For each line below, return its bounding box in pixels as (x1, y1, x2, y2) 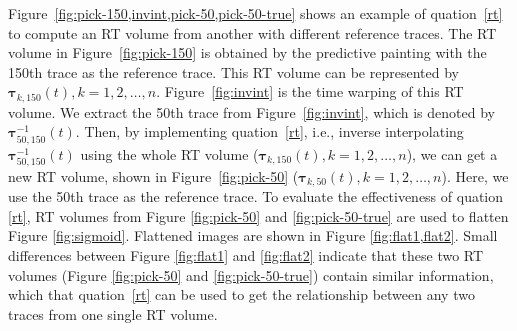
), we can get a (406, 143, 498, 164)
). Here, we (441, 165, 509, 186)
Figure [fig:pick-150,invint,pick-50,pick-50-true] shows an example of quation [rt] (8, 3, 503, 23)
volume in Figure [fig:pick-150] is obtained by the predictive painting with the (8, 42, 487, 63)
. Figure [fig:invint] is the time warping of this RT (156, 81, 464, 102)
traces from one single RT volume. (8, 303, 218, 324)
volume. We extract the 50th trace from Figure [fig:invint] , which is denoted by (8, 101, 495, 122)
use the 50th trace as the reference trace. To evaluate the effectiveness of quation (8, 186, 504, 207)
